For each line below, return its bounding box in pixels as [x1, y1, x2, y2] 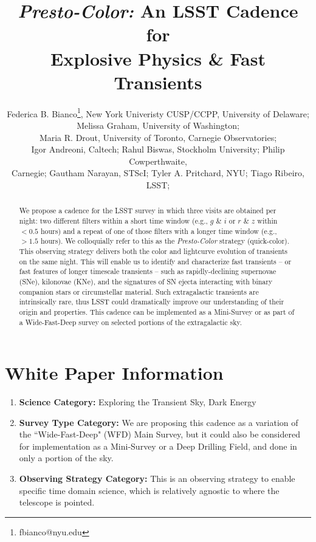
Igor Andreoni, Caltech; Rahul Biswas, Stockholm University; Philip [31, 143, 285, 156]
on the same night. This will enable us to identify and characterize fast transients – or [19, 256, 292, 266]
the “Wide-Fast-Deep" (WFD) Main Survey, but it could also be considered [19, 428, 300, 441]
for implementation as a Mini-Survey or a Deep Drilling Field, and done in [19, 439, 297, 452]
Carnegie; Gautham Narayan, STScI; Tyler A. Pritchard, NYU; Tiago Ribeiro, [12, 166, 304, 179]
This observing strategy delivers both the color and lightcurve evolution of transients [19, 245, 288, 256]
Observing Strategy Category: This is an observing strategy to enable [19, 472, 295, 485]
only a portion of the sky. [19, 451, 114, 464]
